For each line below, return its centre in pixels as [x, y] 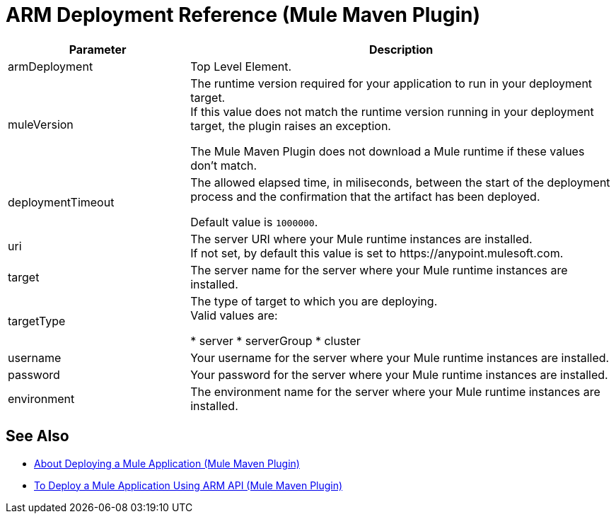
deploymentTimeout [61, 202]
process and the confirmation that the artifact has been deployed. [365, 196]
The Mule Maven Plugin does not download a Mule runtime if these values [388, 151]
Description [401, 49]
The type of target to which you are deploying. [314, 301]
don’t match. [224, 165]
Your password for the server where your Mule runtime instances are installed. [399, 374]
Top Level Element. [241, 66]
